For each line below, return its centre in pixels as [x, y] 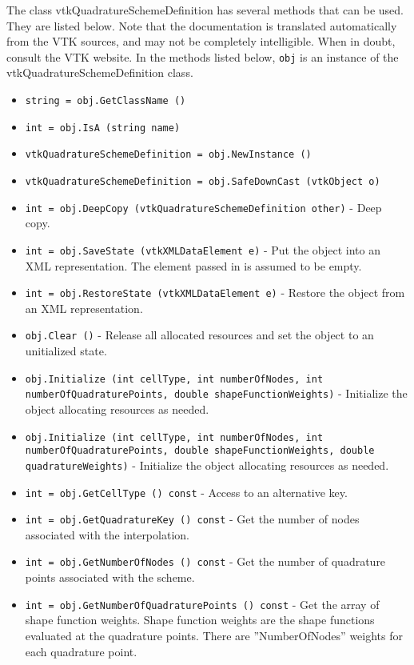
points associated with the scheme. [110, 577]
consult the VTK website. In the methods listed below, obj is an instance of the [203, 56]
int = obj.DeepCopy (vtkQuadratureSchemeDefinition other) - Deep [203, 207]
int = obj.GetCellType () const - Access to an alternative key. [186, 492]
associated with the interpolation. [107, 534]
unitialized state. [66, 351]
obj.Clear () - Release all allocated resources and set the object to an [199, 335]
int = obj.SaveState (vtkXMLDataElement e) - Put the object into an [203, 249]
